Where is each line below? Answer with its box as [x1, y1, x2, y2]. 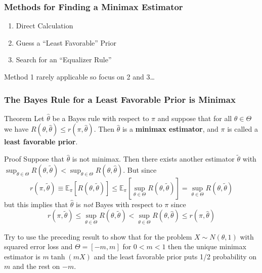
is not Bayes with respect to [76, 199, 162, 209]
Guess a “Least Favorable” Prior [16, 37, 116, 48]
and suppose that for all [157, 112, 232, 123]
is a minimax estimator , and [122, 124, 219, 134]
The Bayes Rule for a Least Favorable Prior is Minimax [4, 93, 236, 105]
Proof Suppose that [4, 153, 64, 164]
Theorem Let [4, 112, 45, 123]
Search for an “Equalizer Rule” [16, 54, 112, 65]
